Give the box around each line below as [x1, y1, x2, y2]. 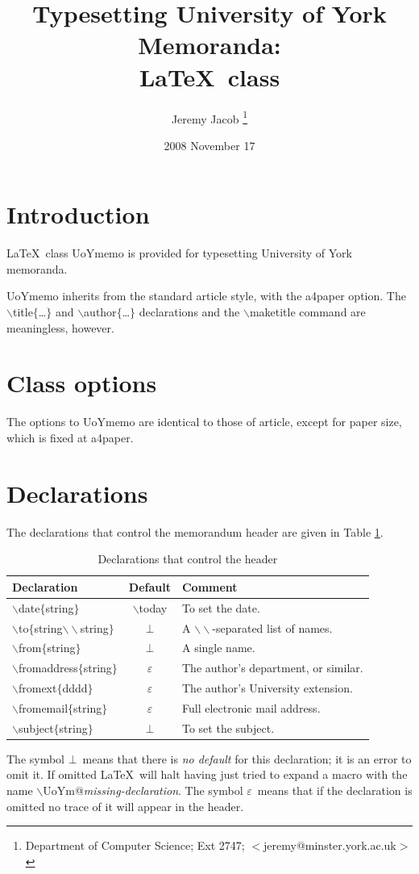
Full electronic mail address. [181, 699, 321, 716]
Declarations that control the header [97, 550, 278, 567]
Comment [181, 578, 238, 595]
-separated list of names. [212, 619, 333, 636]
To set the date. [181, 599, 260, 616]
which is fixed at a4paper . [6, 429, 134, 445]
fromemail [18, 699, 68, 716]
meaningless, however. [6, 319, 114, 336]
